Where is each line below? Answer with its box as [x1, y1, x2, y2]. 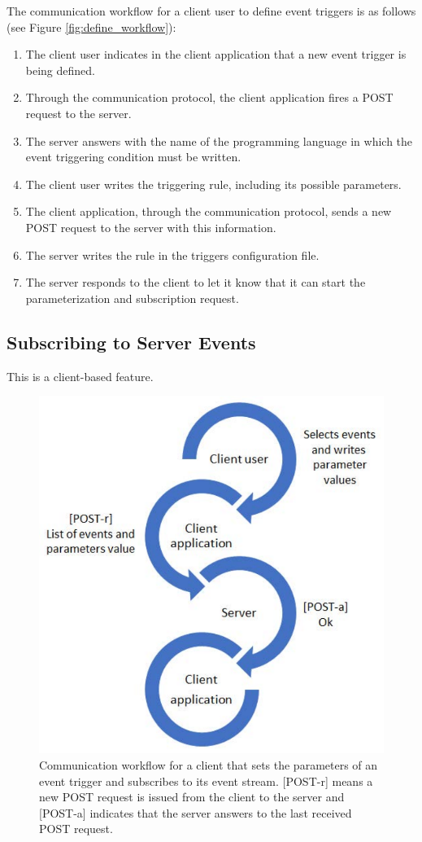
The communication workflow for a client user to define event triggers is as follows [7, 2, 416, 19]
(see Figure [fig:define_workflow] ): [7, 18, 176, 35]
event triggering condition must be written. [25, 148, 241, 165]
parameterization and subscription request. [25, 289, 239, 306]
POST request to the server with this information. [25, 218, 276, 235]
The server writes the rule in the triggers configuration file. [25, 246, 320, 263]
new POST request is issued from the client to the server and [39, 788, 345, 805]
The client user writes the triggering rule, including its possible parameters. [25, 175, 402, 192]
